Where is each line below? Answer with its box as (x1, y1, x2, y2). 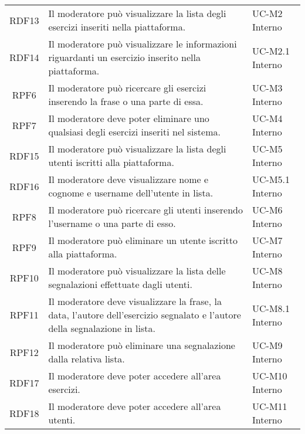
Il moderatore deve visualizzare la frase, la (48, 294, 222, 308)
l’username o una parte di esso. (48, 216, 176, 230)
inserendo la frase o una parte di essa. (48, 94, 204, 108)
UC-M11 (252, 399, 287, 413)
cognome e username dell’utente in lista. (48, 186, 213, 199)
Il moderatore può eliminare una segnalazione (48, 338, 235, 352)
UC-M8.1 (252, 301, 290, 315)
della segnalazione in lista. (48, 321, 155, 335)
